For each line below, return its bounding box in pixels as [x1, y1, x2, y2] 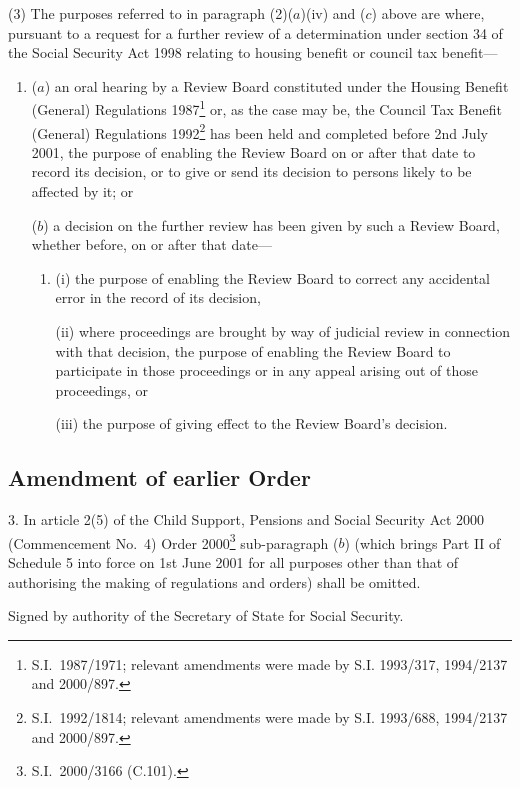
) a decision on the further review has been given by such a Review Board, [43, 214, 500, 235]
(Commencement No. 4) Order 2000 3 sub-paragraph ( [8, 529, 339, 553]
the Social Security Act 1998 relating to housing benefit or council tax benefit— [8, 42, 498, 63]
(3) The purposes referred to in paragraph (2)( [8, 3, 294, 23]
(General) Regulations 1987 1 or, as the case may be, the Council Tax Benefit [31, 96, 502, 120]
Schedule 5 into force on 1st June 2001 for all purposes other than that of [8, 552, 459, 573]
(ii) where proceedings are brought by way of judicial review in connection [55, 321, 511, 342]
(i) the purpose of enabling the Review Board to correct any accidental [55, 267, 490, 288]
